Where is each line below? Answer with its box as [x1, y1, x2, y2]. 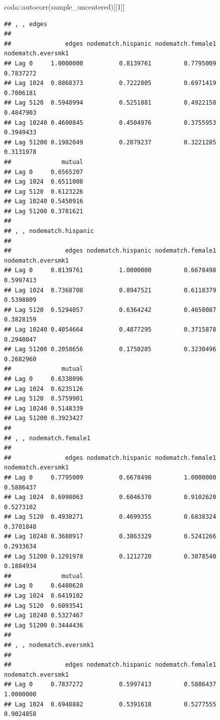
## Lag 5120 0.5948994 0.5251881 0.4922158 [4, 99, 216, 107]
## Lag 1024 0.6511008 [4, 178, 83, 186]
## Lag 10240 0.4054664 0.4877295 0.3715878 [4, 326, 216, 333]
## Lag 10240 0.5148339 [4, 405, 83, 412]
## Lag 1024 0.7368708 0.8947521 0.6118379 [4, 286, 216, 294]
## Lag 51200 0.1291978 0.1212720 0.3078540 [4, 552, 216, 560]
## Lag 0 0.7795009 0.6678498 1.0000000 [4, 473, 216, 481]
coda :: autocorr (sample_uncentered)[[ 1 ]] [4, 2, 125, 12]
